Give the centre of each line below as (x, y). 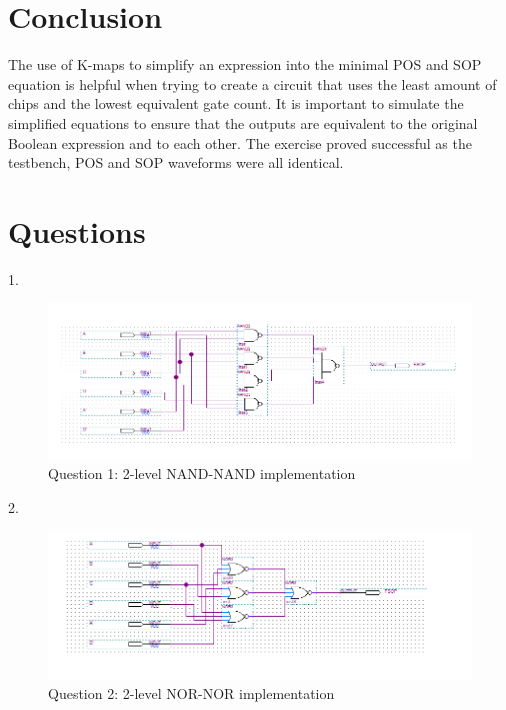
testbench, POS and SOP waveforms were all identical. (176, 162)
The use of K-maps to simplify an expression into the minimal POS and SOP (245, 64)
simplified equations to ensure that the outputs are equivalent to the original (243, 122)
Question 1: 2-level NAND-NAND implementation (202, 472)
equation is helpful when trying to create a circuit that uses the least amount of (252, 83)
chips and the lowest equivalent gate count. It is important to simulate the (236, 103)
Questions (77, 230)
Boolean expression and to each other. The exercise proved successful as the (240, 142)
